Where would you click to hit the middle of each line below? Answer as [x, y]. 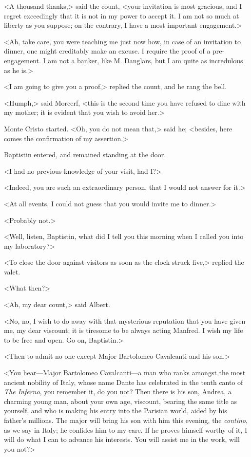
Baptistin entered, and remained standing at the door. [85, 155]
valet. [12, 271]
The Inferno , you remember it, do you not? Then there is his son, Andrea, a [118, 392]
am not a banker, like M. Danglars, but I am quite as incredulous [145, 60]
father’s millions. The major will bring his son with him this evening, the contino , [126, 420]
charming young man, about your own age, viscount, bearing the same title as [120, 401]
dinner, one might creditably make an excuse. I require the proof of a [107, 51]
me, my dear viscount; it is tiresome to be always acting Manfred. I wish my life [124, 330]
